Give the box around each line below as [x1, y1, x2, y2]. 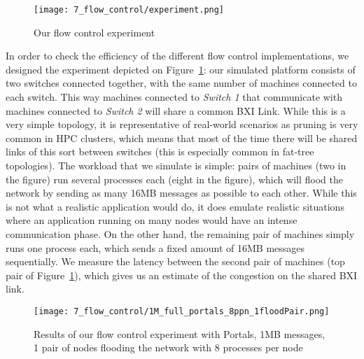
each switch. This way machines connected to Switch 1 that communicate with [6, 90, 342, 104]
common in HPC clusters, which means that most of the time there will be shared [6, 130, 358, 145]
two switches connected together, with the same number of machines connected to [6, 76, 357, 90]
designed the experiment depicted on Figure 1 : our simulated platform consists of [6, 62, 356, 76]
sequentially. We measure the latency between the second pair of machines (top [6, 254, 345, 269]
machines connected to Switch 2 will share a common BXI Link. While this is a [6, 103, 346, 118]
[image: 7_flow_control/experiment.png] [34, 5, 225, 15]
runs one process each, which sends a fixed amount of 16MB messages [6, 240, 305, 255]
